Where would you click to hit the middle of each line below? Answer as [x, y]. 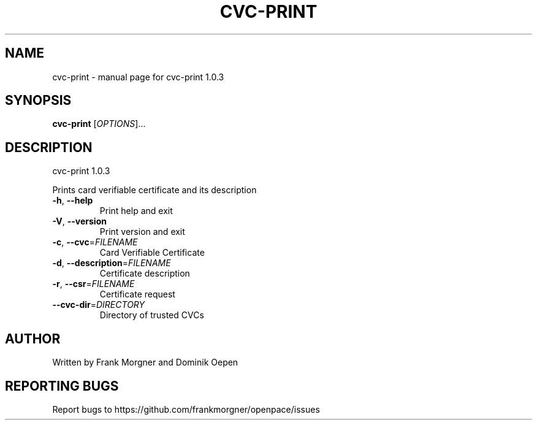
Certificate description [145, 274]
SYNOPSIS [38, 101]
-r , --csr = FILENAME [93, 284]
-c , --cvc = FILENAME [95, 242]
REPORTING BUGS [62, 386]
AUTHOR [33, 339]
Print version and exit [142, 232]
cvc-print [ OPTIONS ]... [99, 124]
